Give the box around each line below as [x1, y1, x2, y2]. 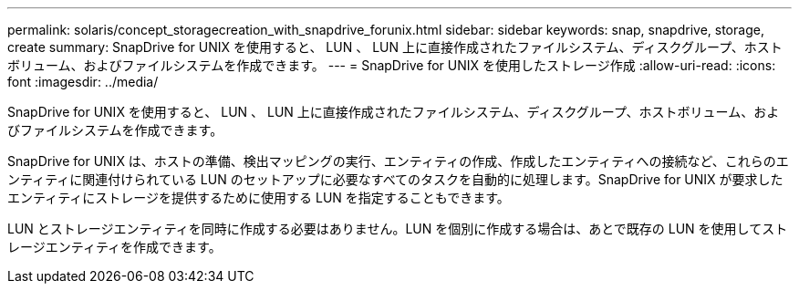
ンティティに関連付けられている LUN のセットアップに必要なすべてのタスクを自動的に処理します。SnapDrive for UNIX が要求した [7, 171, 783, 187]
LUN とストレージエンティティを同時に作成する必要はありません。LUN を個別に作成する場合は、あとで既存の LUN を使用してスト [7, 221, 788, 236]
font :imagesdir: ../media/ [7, 74, 159, 89]
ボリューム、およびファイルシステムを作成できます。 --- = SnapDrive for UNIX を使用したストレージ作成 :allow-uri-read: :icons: [7, 57, 776, 73]
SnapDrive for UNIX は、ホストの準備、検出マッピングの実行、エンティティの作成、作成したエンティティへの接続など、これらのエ [7, 153, 789, 169]
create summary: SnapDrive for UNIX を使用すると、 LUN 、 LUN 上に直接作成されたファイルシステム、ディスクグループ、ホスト [7, 39, 783, 55]
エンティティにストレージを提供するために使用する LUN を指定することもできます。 [7, 190, 510, 205]
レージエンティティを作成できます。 [7, 239, 222, 255]
